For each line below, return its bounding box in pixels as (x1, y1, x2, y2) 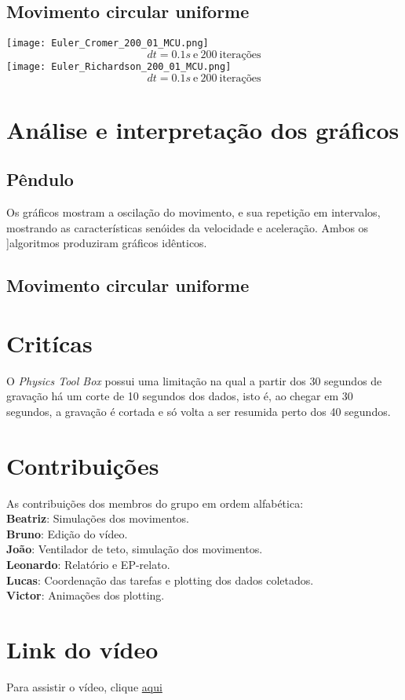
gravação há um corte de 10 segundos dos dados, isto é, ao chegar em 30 (6, 388, 353, 404)
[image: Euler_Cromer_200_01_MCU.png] (6, 38, 209, 49)
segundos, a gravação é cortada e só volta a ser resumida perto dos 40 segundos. (6, 403, 391, 419)
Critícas (6, 326, 93, 359)
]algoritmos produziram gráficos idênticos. (6, 235, 207, 251)
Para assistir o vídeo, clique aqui (6, 678, 162, 695)
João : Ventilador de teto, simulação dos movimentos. (6, 541, 263, 557)
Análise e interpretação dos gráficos (6, 113, 400, 145)
